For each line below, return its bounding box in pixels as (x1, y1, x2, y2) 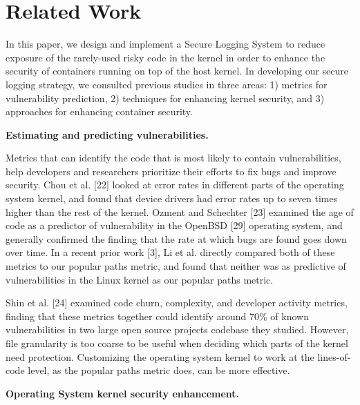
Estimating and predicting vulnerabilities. (6, 127, 209, 141)
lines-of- (317, 349, 351, 364)
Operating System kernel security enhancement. (6, 386, 240, 400)
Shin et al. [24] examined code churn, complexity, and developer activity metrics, (6, 295, 348, 310)
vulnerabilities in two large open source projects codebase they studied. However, (6, 322, 349, 337)
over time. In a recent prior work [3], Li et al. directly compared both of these (6, 245, 335, 259)
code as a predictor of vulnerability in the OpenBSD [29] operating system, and (6, 218, 343, 233)
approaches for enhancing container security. (6, 104, 193, 119)
